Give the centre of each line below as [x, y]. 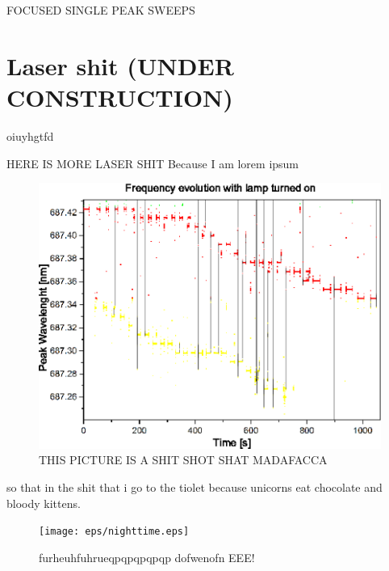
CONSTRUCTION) [120, 97]
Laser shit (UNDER [120, 65]
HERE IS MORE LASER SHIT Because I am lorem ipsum [153, 163]
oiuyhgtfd [30, 135]
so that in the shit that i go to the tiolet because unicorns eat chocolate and [194, 487]
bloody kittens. [44, 503]
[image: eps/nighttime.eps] [114, 532]
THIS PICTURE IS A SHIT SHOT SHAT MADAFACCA [183, 460]
